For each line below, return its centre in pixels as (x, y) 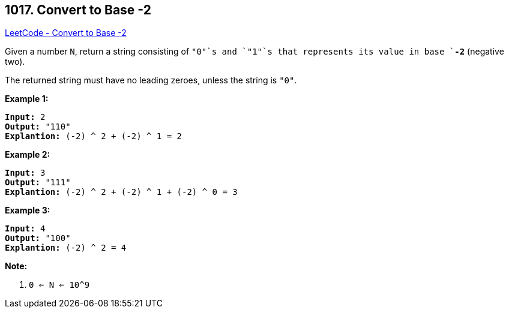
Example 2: (28, 155)
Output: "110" (38, 127)
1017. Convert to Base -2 (78, 10)
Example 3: (28, 210)
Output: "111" (38, 183)
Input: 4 (25, 229)
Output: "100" (38, 238)
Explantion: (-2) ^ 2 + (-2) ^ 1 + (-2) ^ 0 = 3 (121, 192)
